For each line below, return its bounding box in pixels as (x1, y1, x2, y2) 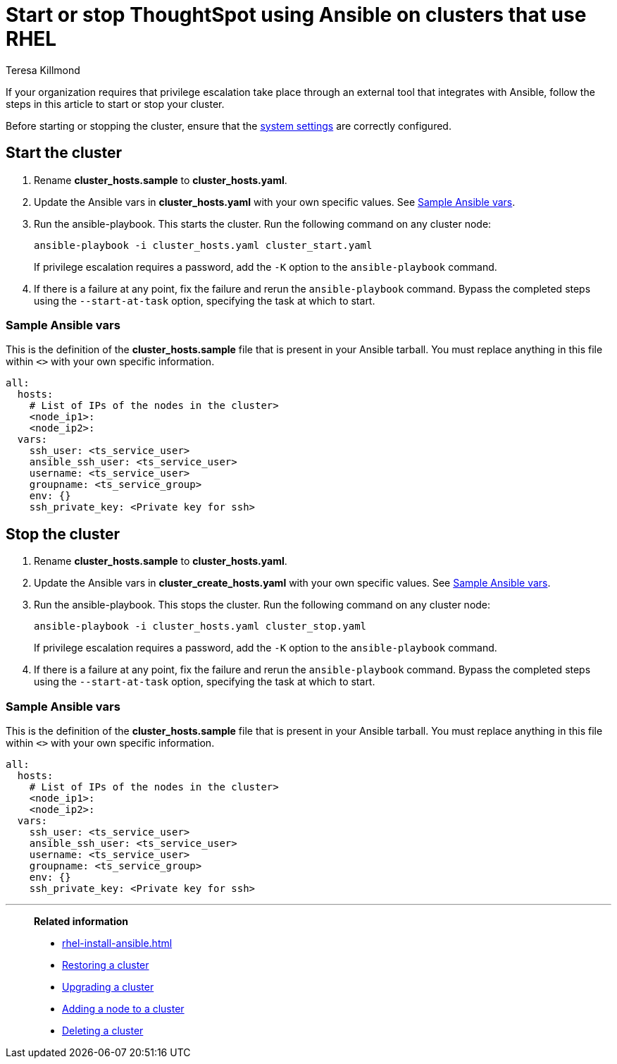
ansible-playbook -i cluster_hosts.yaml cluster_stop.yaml (34, 620, 367, 632)
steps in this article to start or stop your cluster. (6, 97, 225, 110)
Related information (34, 915, 129, 927)
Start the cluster (6, 144, 123, 162)
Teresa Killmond (6, 63, 80, 76)
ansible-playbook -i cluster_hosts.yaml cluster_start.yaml (34, 239, 373, 251)
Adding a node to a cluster (62, 1002, 185, 1015)
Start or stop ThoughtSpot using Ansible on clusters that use (6, 3, 587, 27)
